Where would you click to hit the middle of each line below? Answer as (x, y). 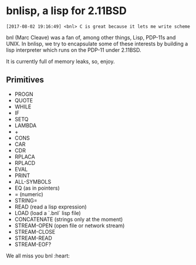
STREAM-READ (33, 238)
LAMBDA (26, 125)
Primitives (25, 80)
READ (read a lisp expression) (50, 207)
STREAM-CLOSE (35, 231)
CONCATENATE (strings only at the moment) (69, 219)
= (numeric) (29, 194)
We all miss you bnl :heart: (38, 256)
